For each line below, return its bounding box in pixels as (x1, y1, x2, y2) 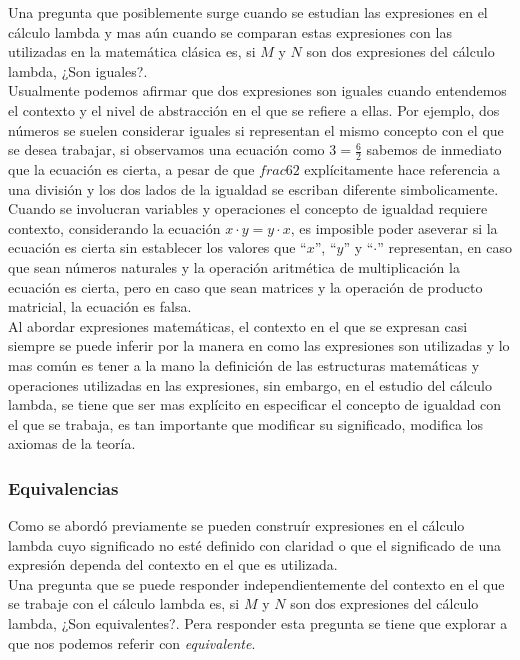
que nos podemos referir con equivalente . (8, 632, 256, 653)
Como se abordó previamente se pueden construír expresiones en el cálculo (8, 515, 465, 536)
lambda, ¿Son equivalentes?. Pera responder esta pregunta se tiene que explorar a (8, 613, 508, 634)
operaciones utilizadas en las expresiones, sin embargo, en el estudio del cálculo (8, 374, 493, 395)
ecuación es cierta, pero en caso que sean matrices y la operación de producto (8, 276, 483, 297)
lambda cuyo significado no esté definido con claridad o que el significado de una (8, 534, 502, 555)
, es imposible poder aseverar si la (290, 217, 498, 238)
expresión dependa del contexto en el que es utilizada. (8, 554, 338, 575)
